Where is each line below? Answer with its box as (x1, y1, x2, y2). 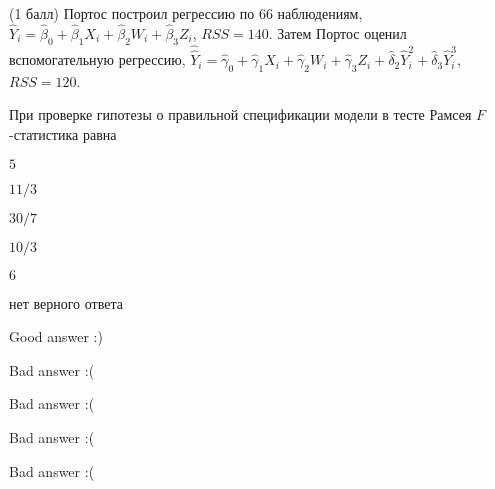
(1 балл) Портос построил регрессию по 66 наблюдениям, (9, 3, 363, 23)
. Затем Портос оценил (268, 22, 407, 43)
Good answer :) (9, 326, 103, 347)
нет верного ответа (9, 292, 123, 313)
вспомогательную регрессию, (9, 49, 186, 70)
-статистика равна (9, 124, 117, 145)
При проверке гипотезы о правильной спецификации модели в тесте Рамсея (9, 104, 472, 125)
